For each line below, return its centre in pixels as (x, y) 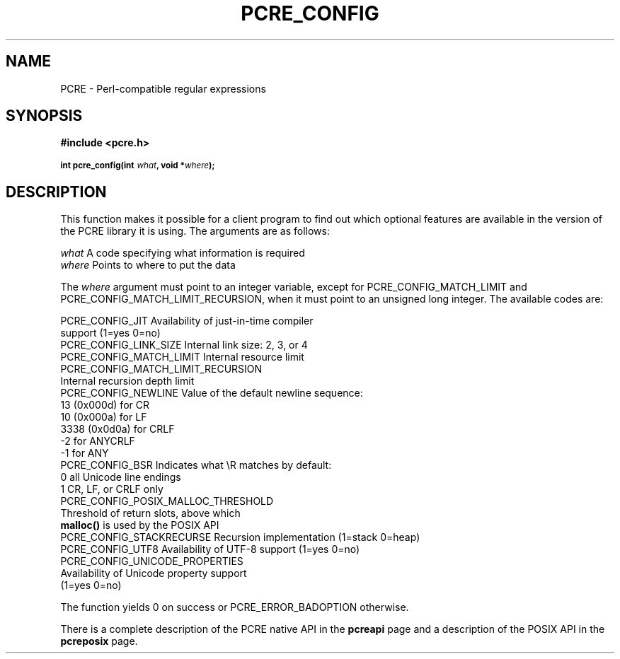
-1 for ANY (85, 453)
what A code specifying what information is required (183, 253)
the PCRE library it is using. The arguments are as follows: (195, 231)
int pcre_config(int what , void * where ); (138, 166)
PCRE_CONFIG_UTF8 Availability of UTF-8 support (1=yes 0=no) (210, 549)
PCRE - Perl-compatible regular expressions (163, 88)
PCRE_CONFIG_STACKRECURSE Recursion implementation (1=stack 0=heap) (240, 537)
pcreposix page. (99, 641)
